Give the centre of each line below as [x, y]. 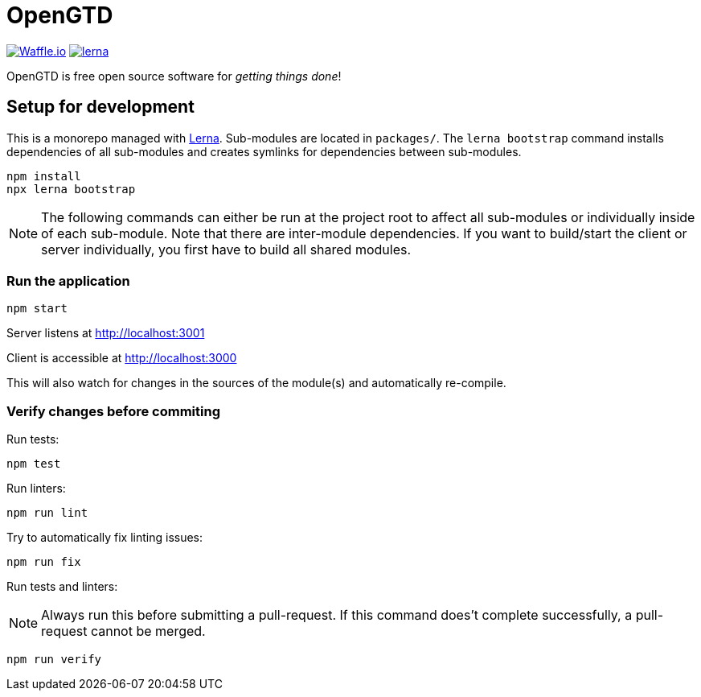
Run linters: [36, 489]
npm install [44, 176]
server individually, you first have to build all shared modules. [226, 249]
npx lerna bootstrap [71, 189]
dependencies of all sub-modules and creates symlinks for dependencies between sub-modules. [264, 151]
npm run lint [47, 513]
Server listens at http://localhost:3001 [106, 333]
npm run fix [44, 562]
